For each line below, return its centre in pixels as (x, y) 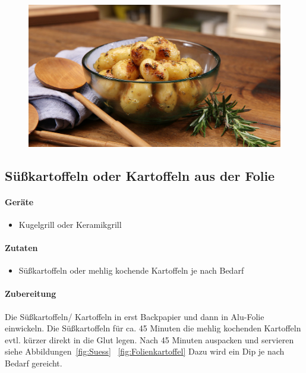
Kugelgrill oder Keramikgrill (70, 224)
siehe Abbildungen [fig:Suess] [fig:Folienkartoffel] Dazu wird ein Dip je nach (145, 351)
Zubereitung (31, 294)
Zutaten (21, 247)
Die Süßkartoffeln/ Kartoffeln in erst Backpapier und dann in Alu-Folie (135, 316)
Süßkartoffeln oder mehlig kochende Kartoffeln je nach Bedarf (131, 270)
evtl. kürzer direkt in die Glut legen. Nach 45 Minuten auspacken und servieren (149, 339)
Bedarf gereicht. (34, 363)
